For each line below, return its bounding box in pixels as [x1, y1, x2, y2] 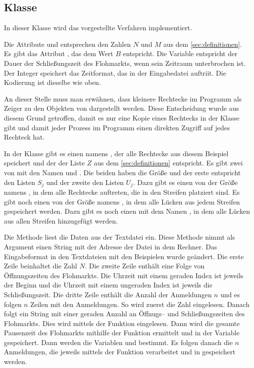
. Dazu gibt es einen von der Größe [133, 177, 238, 187]
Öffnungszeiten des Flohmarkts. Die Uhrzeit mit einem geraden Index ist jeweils [4, 270, 244, 280]
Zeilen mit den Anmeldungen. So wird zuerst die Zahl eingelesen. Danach [30, 299, 250, 309]
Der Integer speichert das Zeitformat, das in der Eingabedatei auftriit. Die [4, 67, 226, 78]
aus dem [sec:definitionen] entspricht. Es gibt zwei [94, 158, 243, 168]
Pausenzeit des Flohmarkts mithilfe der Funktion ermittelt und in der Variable [4, 327, 240, 338]
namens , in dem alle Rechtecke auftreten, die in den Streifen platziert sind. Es [4, 186, 240, 197]
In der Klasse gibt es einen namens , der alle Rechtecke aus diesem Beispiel [4, 148, 229, 158]
